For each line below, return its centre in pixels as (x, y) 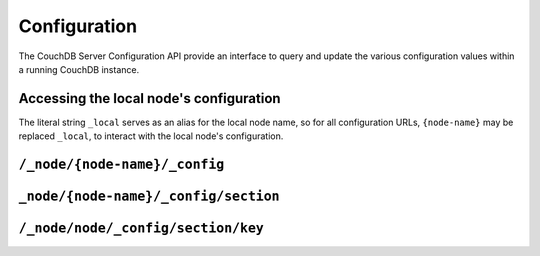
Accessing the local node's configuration (149, 98)
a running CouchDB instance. (79, 69)
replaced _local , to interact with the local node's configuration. (151, 136)
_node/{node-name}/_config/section (149, 196)
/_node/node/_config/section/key (141, 228)
